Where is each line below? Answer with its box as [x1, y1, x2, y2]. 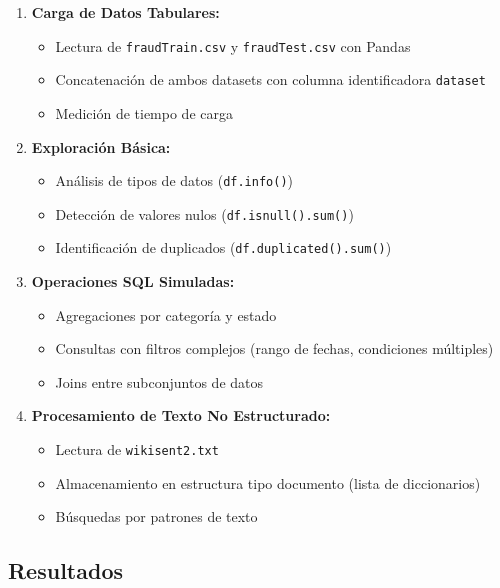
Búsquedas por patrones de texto [55, 506, 258, 527]
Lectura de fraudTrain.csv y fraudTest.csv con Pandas [55, 35, 411, 56]
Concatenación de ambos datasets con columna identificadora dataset [55, 69, 486, 90]
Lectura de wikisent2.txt [55, 439, 219, 460]
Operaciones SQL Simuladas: [31, 271, 235, 292]
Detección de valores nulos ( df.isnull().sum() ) [55, 203, 354, 224]
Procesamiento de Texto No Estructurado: [31, 405, 331, 426]
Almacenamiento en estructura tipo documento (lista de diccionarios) [55, 472, 481, 493]
